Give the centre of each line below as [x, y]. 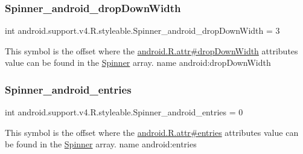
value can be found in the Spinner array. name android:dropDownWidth [138, 63]
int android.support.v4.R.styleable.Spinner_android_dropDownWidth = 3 [142, 30]
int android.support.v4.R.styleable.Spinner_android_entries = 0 [124, 112]
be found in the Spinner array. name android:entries [101, 144]
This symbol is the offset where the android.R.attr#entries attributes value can [152, 132]
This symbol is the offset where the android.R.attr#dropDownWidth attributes [151, 50]
